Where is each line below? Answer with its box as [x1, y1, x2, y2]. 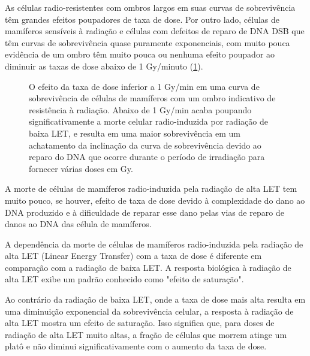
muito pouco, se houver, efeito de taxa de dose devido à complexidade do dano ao [5, 194, 305, 206]
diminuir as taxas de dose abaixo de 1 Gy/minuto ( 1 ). [5, 59, 203, 72]
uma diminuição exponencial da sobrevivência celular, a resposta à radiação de [5, 304, 294, 317]
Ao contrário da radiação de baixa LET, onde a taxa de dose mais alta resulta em [5, 293, 306, 306]
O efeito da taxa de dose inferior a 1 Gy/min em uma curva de [29, 80, 260, 92]
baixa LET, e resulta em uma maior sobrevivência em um [29, 126, 240, 139]
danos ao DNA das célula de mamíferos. [5, 218, 152, 230]
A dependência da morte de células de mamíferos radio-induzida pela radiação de [5, 237, 303, 250]
